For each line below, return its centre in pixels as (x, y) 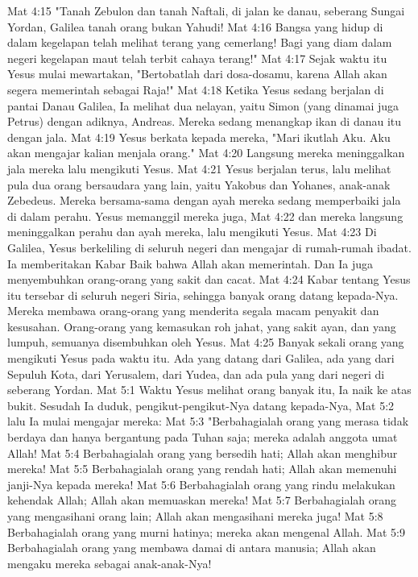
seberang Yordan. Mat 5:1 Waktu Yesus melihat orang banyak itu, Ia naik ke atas (209, 390)
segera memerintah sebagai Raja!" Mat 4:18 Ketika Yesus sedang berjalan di (196, 89)
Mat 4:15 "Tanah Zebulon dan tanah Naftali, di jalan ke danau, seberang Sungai (206, 10)
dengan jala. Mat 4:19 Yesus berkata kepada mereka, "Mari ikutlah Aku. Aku (199, 137)
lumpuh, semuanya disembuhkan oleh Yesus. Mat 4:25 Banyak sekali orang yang (206, 342)
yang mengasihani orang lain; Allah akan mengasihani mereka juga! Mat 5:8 (195, 516)
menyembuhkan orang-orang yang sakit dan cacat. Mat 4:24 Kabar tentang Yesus (209, 279)
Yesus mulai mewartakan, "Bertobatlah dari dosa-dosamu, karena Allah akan (197, 74)
